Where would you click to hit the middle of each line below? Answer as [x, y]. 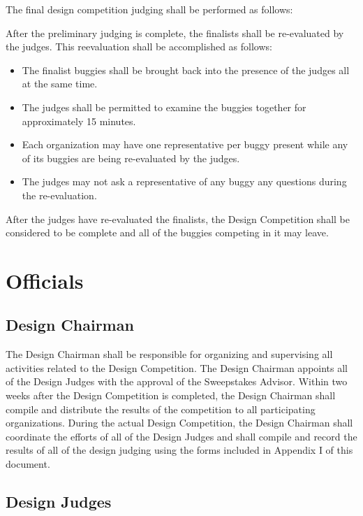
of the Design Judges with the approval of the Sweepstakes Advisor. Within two [177, 381]
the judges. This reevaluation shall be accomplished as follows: [139, 46]
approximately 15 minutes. [79, 121]
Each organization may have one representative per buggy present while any [185, 144]
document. [28, 464]
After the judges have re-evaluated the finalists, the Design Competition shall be [178, 218]
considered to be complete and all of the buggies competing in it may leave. [167, 232]
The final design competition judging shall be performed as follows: [149, 9]
